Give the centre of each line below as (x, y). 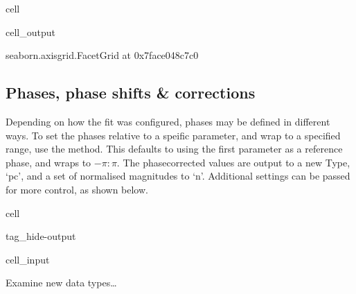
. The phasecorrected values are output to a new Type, (233, 162)
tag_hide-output (41, 236)
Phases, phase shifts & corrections (131, 93)
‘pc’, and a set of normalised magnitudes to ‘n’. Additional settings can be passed (178, 176)
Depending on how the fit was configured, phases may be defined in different (168, 121)
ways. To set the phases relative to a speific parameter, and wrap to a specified (173, 135)
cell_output (30, 32)
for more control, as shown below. (77, 189)
